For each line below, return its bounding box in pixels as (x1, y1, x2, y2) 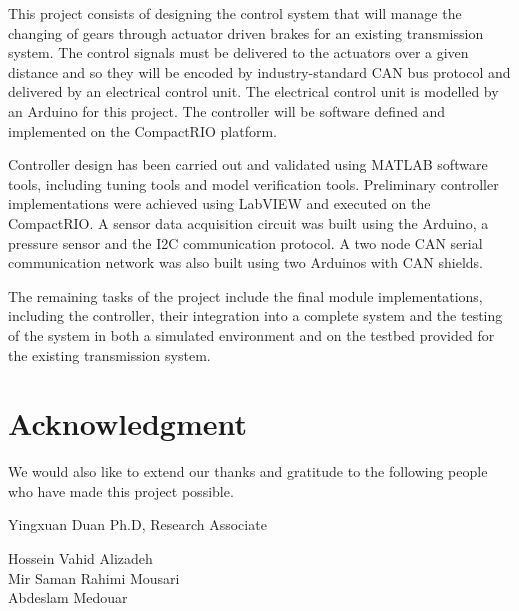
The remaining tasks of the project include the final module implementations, (8, 285, 483, 306)
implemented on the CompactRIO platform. (8, 120, 277, 141)
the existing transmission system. (8, 344, 211, 365)
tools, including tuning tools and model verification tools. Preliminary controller (8, 173, 499, 194)
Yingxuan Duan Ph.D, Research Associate (8, 514, 267, 535)
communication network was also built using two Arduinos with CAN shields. (8, 252, 483, 273)
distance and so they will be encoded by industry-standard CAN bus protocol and (8, 61, 511, 82)
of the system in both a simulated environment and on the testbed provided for (8, 324, 495, 345)
